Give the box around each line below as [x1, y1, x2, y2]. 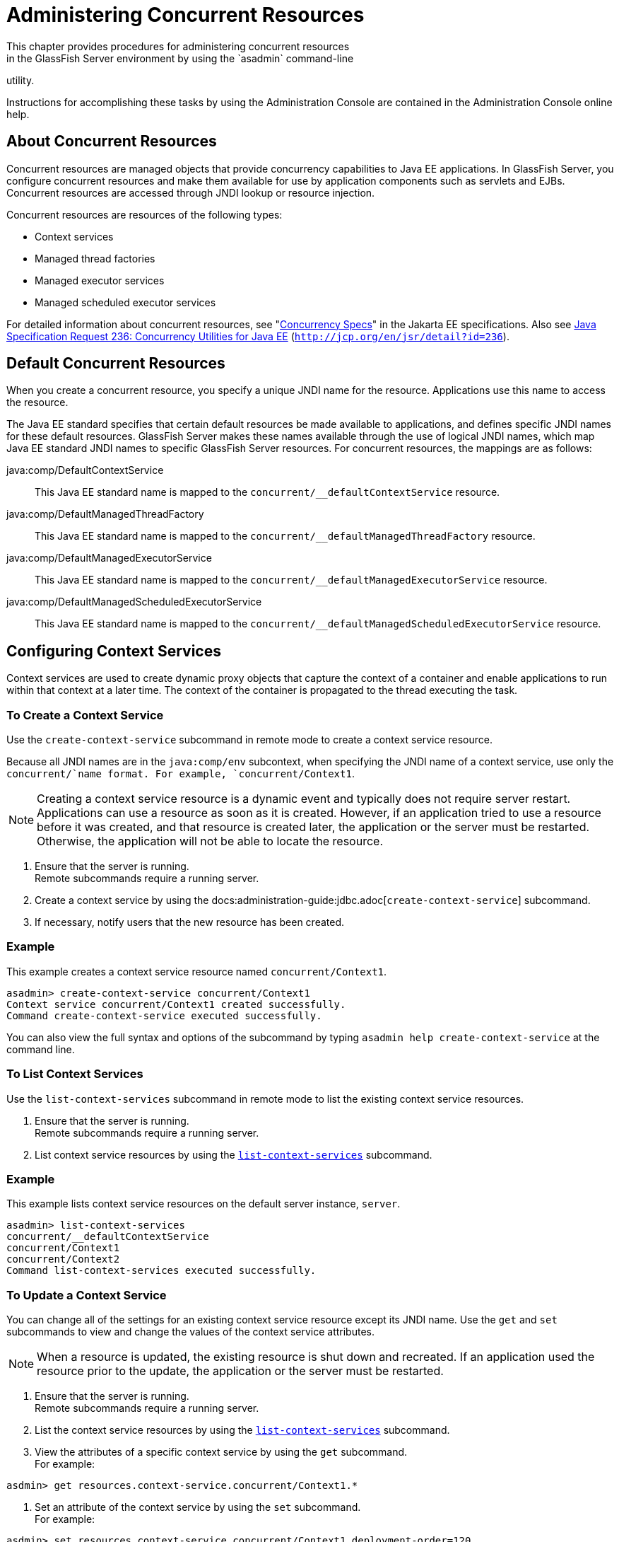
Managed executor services [35, 274, 165, 286]
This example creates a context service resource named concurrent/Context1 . [6, 965, 387, 978]
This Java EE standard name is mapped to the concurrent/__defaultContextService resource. [35, 486, 500, 499]
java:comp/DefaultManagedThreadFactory [6, 508, 204, 521]
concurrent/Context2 [6, 1253, 120, 1265]
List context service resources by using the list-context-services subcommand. [35, 1148, 432, 1161]
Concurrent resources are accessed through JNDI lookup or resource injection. [6, 186, 375, 199]
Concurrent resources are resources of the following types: [6, 208, 283, 221]
